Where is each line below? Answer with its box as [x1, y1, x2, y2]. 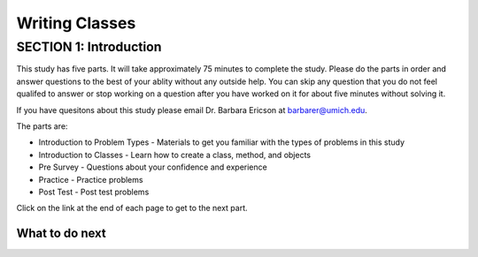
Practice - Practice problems [38, 174, 143, 185]
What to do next [16, 226, 106, 241]
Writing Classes [16, 13, 136, 33]
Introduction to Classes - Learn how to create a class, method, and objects [38, 149, 312, 160]
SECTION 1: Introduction [16, 39, 163, 55]
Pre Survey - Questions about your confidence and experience [38, 162, 267, 172]
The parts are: [16, 120, 68, 132]
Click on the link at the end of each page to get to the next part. [16, 203, 248, 214]
